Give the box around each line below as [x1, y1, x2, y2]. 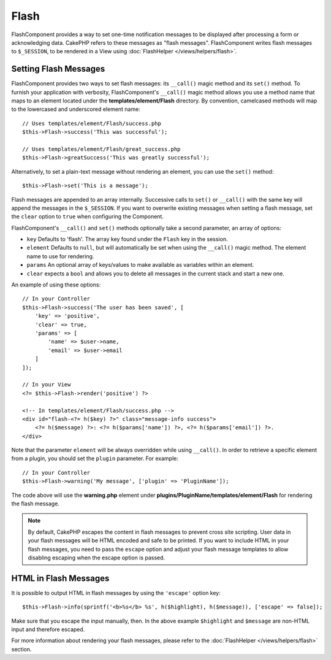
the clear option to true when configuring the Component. [11, 213, 164, 220]
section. [11, 645, 32, 653]
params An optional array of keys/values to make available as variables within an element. [26, 261, 254, 269]
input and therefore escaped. [11, 626, 85, 633]
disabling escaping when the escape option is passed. [28, 554, 165, 561]
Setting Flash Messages [11, 64, 105, 74]
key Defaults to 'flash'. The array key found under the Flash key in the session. [26, 236, 228, 243]
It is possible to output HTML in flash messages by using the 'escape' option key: [11, 589, 221, 596]
